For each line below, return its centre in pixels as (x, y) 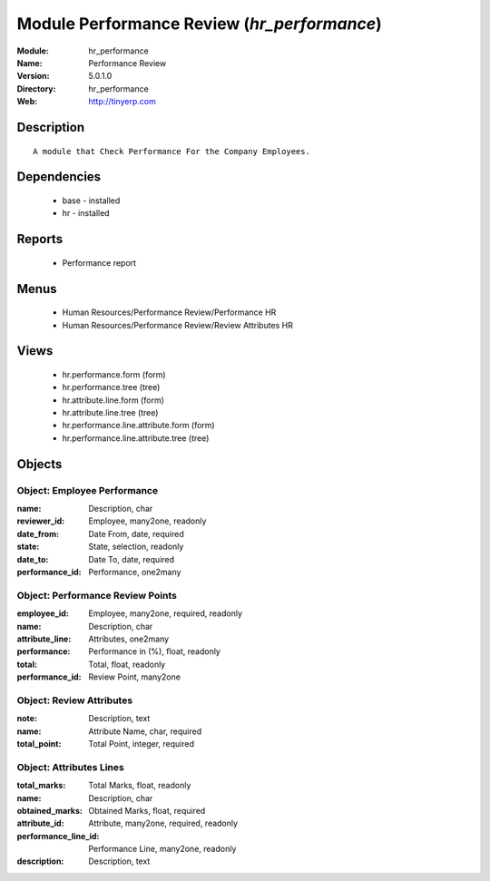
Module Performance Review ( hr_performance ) (200, 24)
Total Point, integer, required (142, 744)
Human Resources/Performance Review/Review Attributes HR (178, 325)
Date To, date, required (132, 559)
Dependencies (59, 177)
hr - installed (86, 213)
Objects (39, 464)
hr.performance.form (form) (114, 374)
